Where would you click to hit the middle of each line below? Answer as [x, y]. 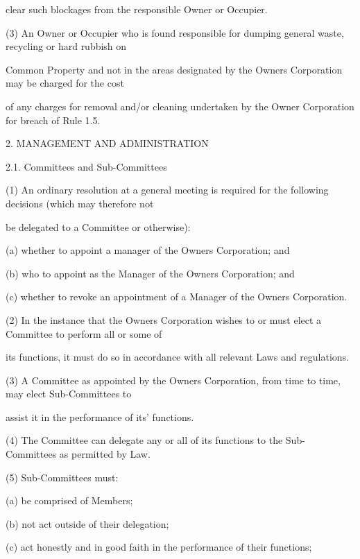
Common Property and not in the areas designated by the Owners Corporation [174, 69]
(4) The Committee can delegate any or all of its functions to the [144, 440]
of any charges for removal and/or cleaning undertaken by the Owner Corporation [180, 106]
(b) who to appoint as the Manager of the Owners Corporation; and [150, 273]
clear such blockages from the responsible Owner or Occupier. [137, 9]
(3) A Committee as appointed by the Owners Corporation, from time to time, [173, 380]
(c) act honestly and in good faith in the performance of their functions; [159, 547]
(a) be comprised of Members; [69, 500]
